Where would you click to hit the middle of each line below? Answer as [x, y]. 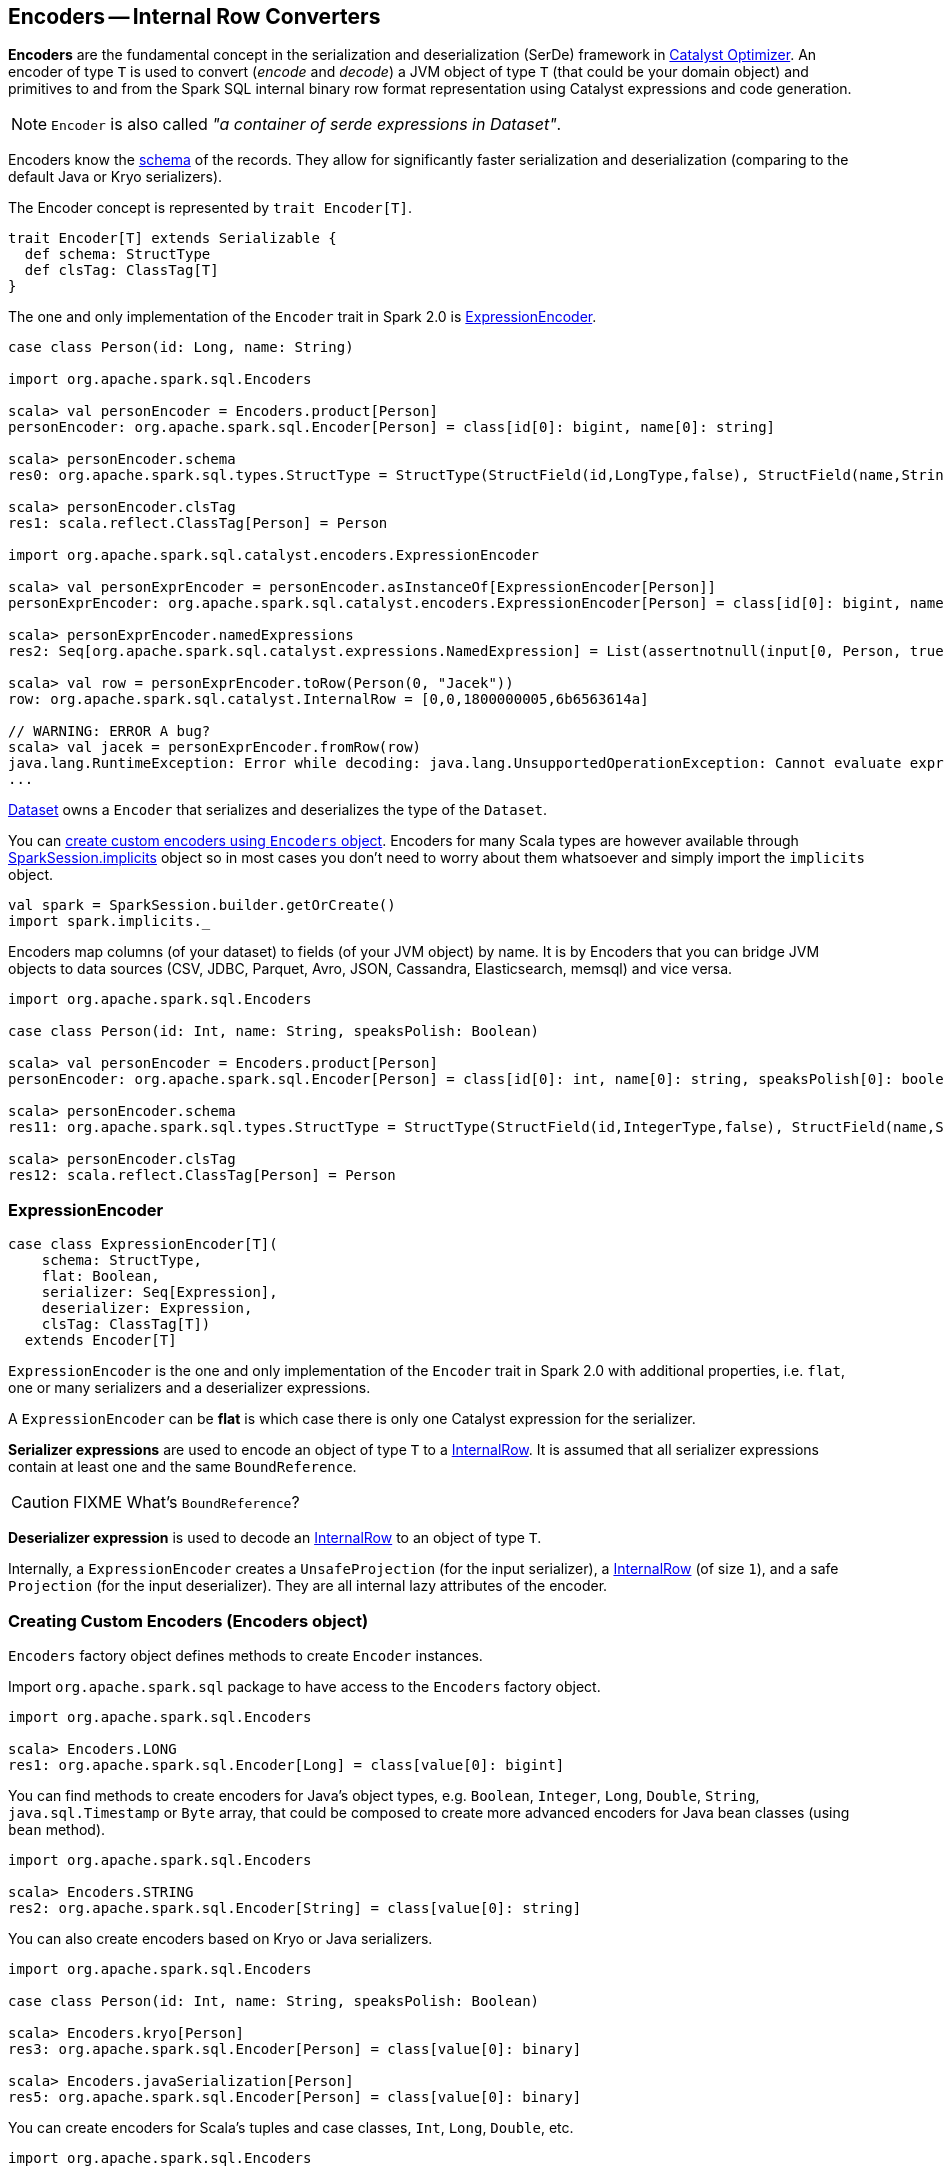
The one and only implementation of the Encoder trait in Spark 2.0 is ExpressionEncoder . [302, 317]
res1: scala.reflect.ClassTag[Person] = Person [198, 523]
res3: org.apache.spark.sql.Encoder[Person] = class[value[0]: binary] [295, 2048]
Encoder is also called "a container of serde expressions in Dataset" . [306, 124]
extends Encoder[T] [100, 1340]
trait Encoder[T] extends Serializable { [172, 238]
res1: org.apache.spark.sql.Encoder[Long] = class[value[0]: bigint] [286, 1764]
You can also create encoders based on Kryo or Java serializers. [220, 1938]
